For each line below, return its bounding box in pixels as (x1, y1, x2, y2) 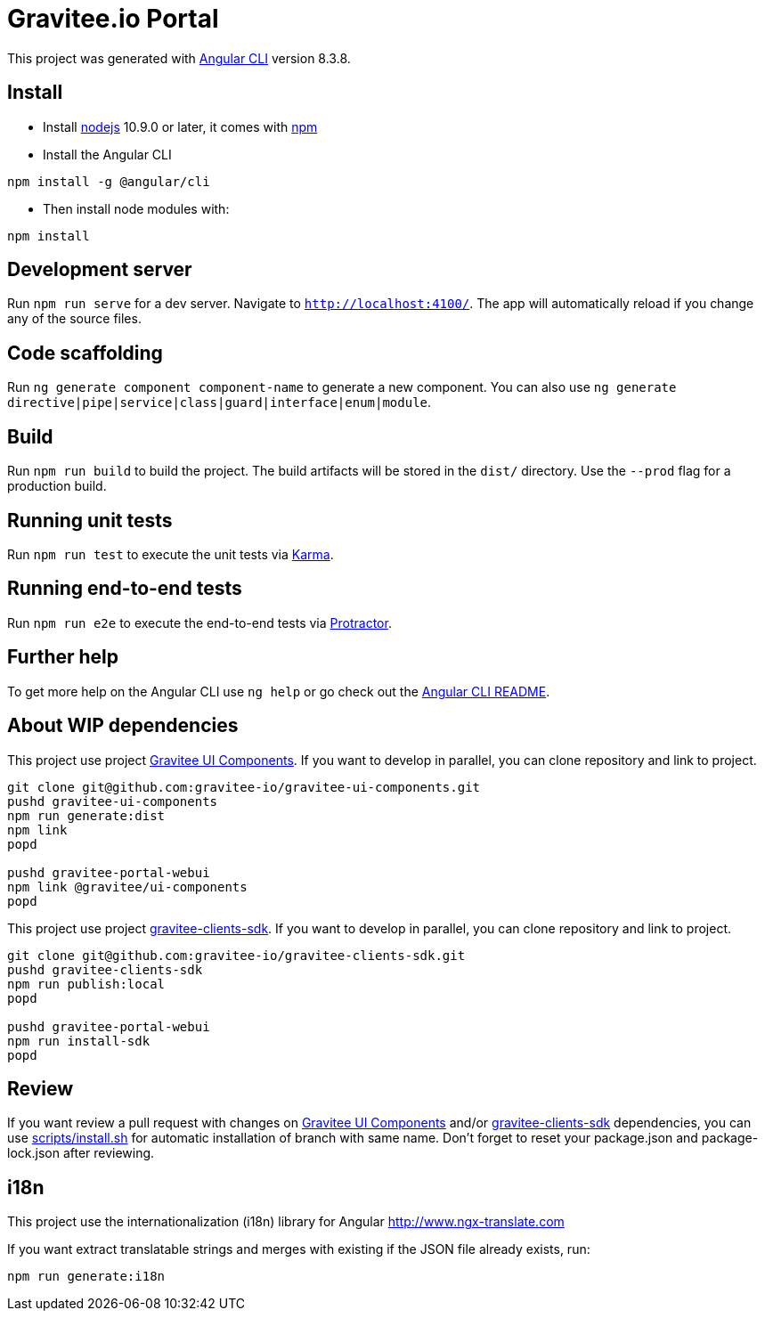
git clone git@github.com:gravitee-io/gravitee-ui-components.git (7, 779, 481, 794)
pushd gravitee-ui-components (7, 793, 218, 809)
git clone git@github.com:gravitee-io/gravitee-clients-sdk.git (7, 948, 466, 963)
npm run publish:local (7, 976, 166, 991)
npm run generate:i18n (7, 1269, 166, 1284)
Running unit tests (7, 508, 173, 532)
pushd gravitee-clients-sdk (7, 962, 203, 977)
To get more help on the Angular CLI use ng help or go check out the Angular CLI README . (7, 683, 550, 699)
